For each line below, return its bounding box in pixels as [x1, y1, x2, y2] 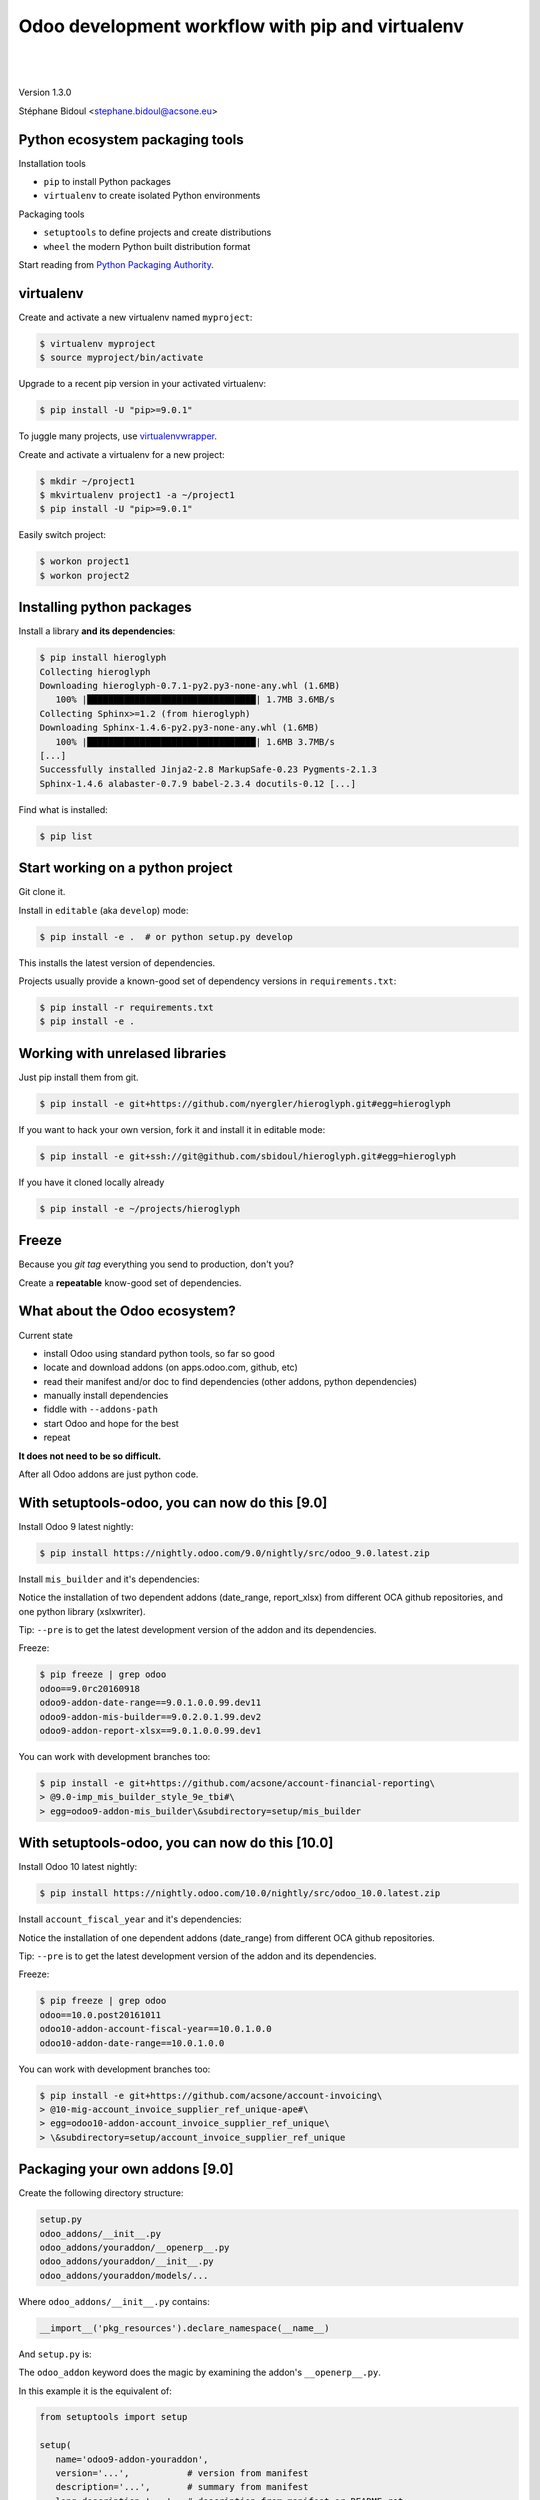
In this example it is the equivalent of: [18, 2385, 172, 2397]
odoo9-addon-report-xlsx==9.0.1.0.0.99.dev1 [39, 1725, 262, 1737]
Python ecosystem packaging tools [18, 131, 244, 148]
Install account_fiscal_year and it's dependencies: [18, 1913, 242, 1925]
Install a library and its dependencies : [18, 625, 176, 637]
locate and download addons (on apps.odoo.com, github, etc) [43, 1361, 299, 1374]
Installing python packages [18, 599, 192, 616]
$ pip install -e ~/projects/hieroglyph [39, 1203, 240, 1214]
